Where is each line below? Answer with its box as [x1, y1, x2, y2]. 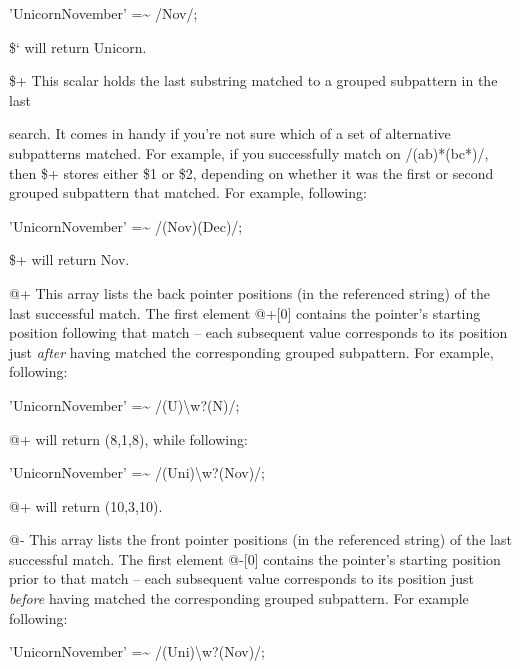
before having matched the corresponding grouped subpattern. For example [9, 588, 469, 609]
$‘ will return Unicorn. [9, 36, 147, 57]
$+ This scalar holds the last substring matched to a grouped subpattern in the [9, 70, 498, 91]
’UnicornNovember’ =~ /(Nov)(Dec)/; [9, 215, 243, 236]
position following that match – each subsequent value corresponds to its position [9, 322, 508, 343]
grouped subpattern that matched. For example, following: [9, 182, 367, 203]
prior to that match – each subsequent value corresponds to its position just [9, 568, 475, 589]
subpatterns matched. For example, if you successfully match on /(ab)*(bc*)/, [9, 142, 489, 163]
